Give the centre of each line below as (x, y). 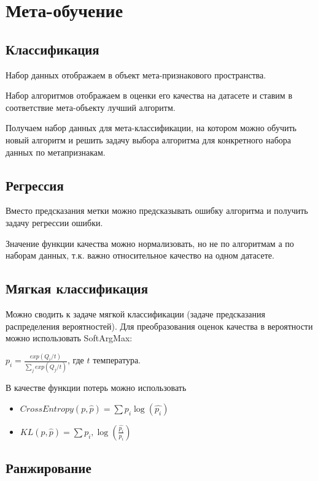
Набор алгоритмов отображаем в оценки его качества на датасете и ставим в (149, 95)
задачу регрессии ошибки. (54, 222)
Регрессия (35, 185)
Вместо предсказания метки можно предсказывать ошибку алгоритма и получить (157, 210)
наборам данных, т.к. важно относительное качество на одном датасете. (140, 255)
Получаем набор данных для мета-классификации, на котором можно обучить (151, 128)
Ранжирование (48, 468)
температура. (117, 360)
